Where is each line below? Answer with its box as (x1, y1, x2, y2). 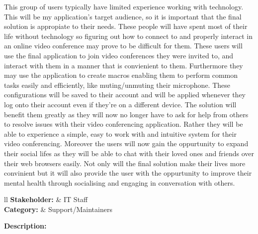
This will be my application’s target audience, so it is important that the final (4, 11, 242, 21)
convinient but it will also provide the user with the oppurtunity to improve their (4, 168, 252, 178)
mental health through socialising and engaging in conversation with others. (4, 177, 235, 188)
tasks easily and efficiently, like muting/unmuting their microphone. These (4, 79, 230, 90)
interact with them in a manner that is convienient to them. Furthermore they (4, 60, 243, 70)
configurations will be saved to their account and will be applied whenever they (4, 89, 246, 100)
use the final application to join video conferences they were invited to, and (4, 50, 234, 60)
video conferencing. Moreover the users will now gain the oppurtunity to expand (4, 138, 249, 149)
